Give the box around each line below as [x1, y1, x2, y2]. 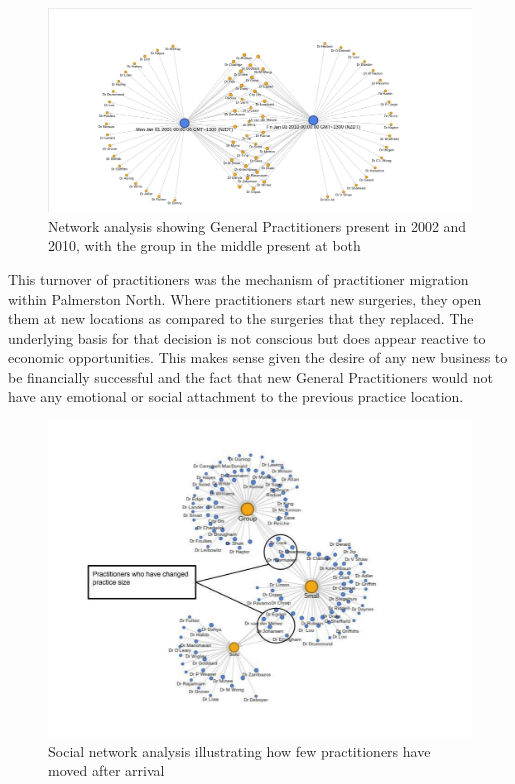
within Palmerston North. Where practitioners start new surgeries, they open [8, 288, 482, 309]
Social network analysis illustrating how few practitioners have [48, 740, 431, 761]
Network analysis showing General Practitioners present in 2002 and [48, 215, 467, 236]
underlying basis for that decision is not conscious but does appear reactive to [8, 327, 486, 348]
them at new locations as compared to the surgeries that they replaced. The [8, 308, 474, 329]
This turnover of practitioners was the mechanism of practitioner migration [8, 268, 469, 289]
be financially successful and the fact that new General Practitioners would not [8, 366, 493, 387]
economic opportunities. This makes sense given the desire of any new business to [8, 347, 508, 368]
